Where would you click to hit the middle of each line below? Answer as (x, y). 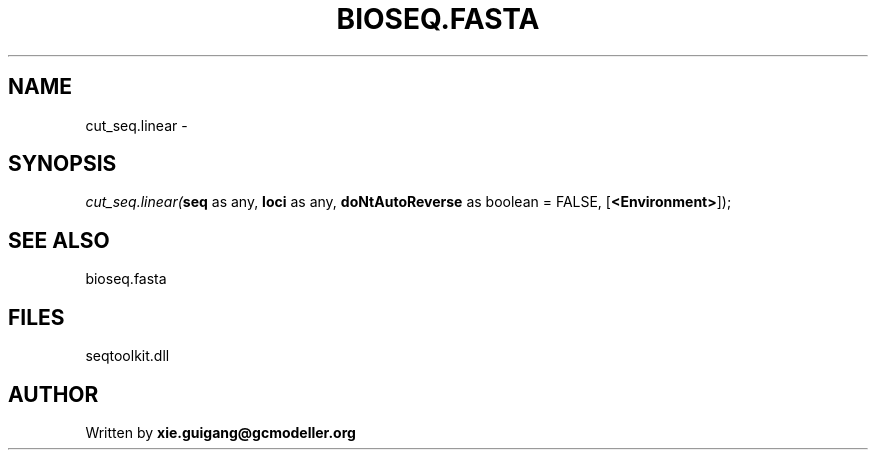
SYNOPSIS (62, 164)
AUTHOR (53, 394)
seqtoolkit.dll (127, 356)
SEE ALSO (59, 240)
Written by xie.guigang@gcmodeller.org (220, 432)
